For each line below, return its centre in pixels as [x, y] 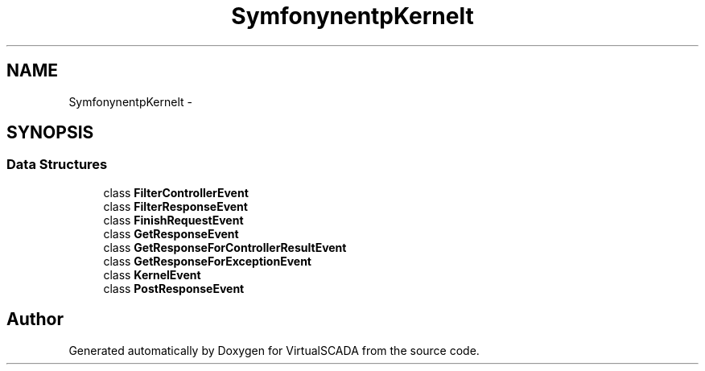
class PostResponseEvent [174, 288]
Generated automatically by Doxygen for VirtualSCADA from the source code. [274, 350]
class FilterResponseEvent [175, 206]
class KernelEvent [152, 274]
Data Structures [57, 165]
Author [35, 319]
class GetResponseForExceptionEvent [207, 261]
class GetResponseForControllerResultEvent [225, 247]
